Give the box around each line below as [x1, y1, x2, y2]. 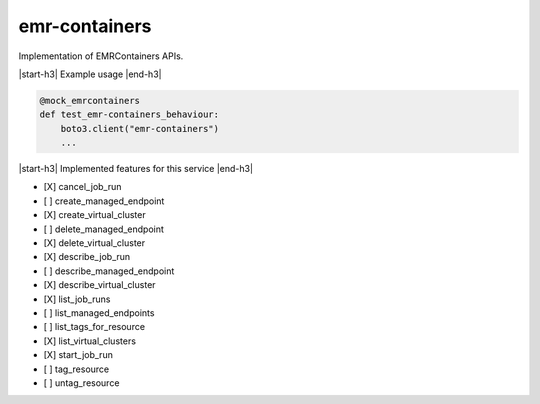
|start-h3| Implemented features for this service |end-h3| [18, 163, 254, 175]
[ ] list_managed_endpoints [43, 306, 155, 319]
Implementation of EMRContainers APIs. [18, 50, 184, 62]
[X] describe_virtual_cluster [43, 279, 156, 291]
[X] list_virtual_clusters [43, 335, 137, 347]
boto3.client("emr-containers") [60, 123, 220, 134]
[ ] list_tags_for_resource [43, 321, 145, 333]
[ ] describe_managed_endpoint [43, 265, 175, 277]
